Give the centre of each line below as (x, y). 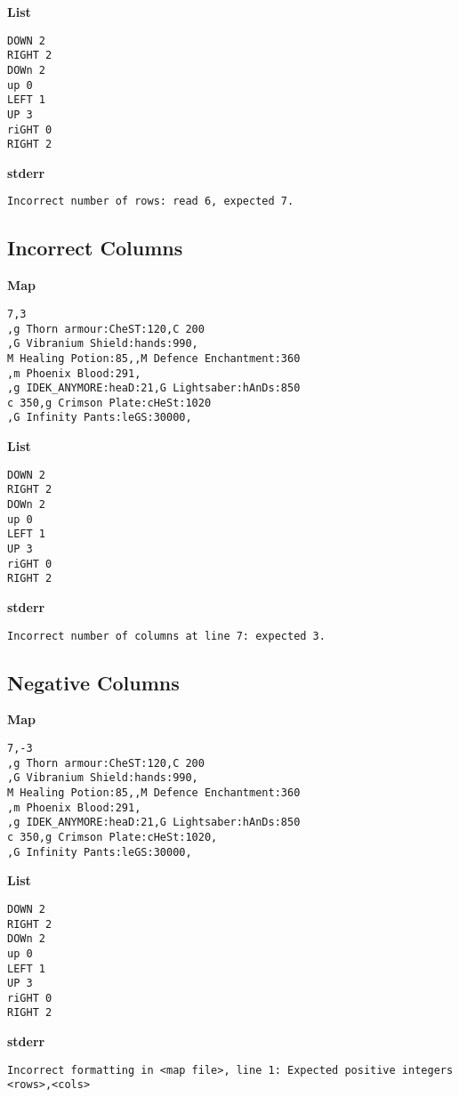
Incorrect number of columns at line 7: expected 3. (166, 636)
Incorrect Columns (95, 248)
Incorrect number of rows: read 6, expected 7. (151, 202)
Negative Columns (93, 682)
